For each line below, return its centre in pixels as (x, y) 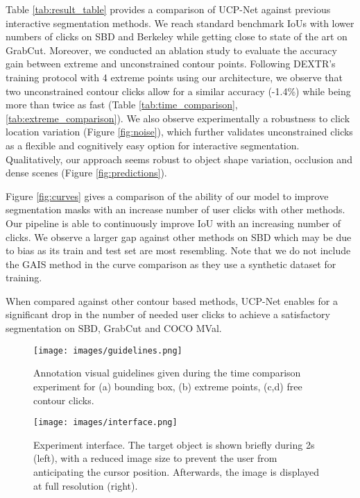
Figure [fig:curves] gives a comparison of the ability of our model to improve (167, 196)
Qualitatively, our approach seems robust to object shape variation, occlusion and (179, 159)
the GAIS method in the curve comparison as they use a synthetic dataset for (171, 264)
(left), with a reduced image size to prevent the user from (155, 458)
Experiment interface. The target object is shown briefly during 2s (174, 444)
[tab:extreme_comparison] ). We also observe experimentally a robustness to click (178, 118)
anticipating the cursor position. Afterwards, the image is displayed (177, 471)
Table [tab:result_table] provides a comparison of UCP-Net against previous (168, 9)
